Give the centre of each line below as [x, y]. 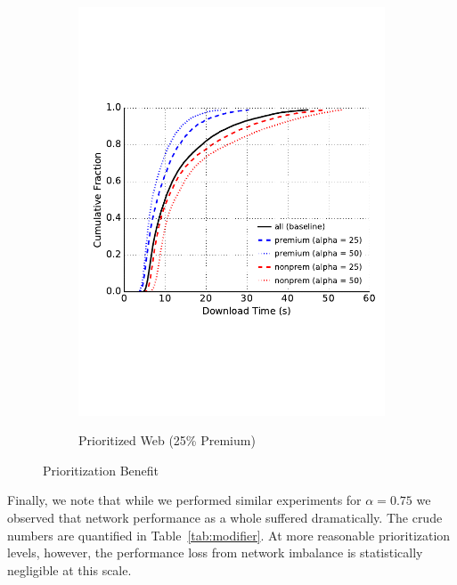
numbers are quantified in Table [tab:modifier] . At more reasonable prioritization [229, 535]
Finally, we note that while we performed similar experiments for [184, 500]
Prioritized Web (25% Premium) [167, 440]
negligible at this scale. [69, 569]
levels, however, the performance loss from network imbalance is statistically [215, 552]
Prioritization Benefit [101, 470]
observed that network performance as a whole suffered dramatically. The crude [225, 518]
